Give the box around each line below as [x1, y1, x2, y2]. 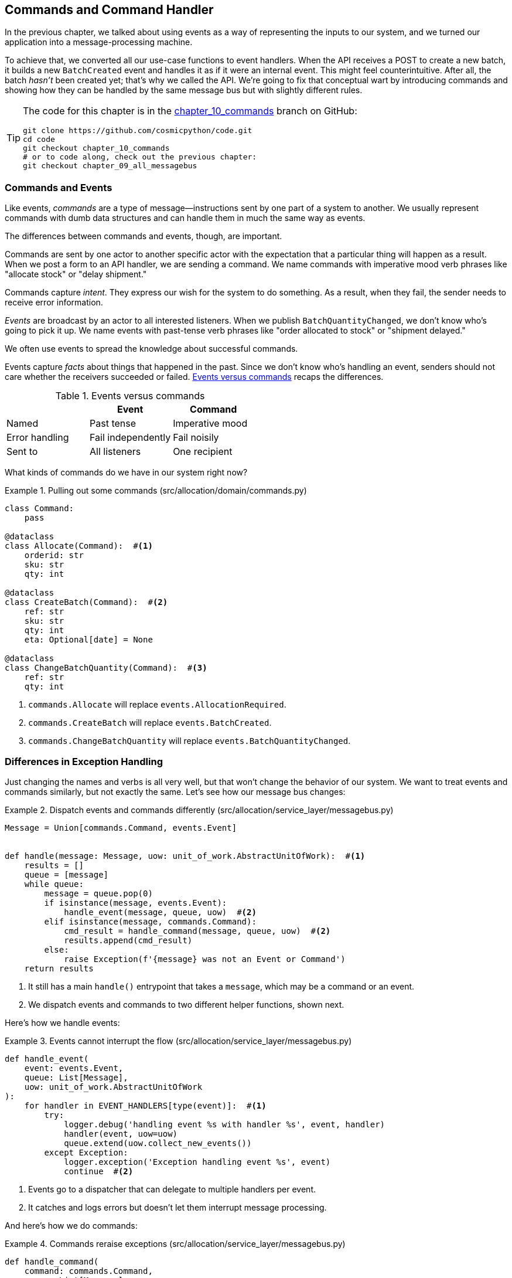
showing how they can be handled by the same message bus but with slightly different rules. [5, 85, 363, 96]
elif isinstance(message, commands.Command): [44, 916, 257, 926]
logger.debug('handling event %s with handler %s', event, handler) [64, 1119, 385, 1129]
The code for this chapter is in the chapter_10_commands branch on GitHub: [23, 105, 357, 117]
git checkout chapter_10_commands [23, 144, 170, 153]
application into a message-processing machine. [5, 37, 193, 47]
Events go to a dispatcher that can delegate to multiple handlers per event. [28, 1184, 316, 1194]
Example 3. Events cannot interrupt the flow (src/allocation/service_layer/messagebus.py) [5, 1035, 352, 1046]
